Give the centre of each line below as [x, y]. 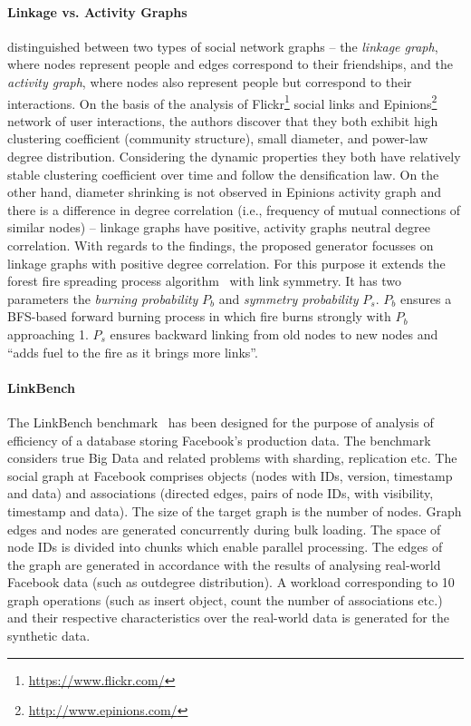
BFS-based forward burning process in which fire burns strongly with [199, 316]
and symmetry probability [288, 298]
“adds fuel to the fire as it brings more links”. [133, 352]
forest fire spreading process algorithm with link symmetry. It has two [205, 281]
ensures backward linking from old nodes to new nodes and [274, 334]
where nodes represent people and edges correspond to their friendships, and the [230, 64]
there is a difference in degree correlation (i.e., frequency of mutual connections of [234, 209]
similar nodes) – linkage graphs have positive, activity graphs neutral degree [219, 227]
